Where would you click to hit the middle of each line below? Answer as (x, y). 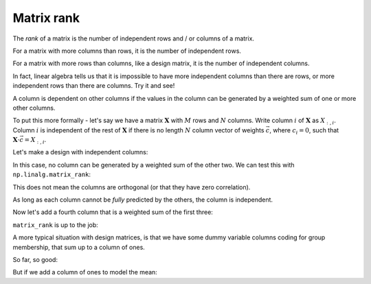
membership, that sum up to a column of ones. (79, 247)
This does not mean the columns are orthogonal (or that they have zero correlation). (132, 187)
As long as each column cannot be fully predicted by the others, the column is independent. (143, 200)
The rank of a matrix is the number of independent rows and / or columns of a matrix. (133, 38)
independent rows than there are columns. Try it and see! (94, 86)
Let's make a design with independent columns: (80, 152)
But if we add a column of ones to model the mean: (85, 272)
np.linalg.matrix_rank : (52, 174)
